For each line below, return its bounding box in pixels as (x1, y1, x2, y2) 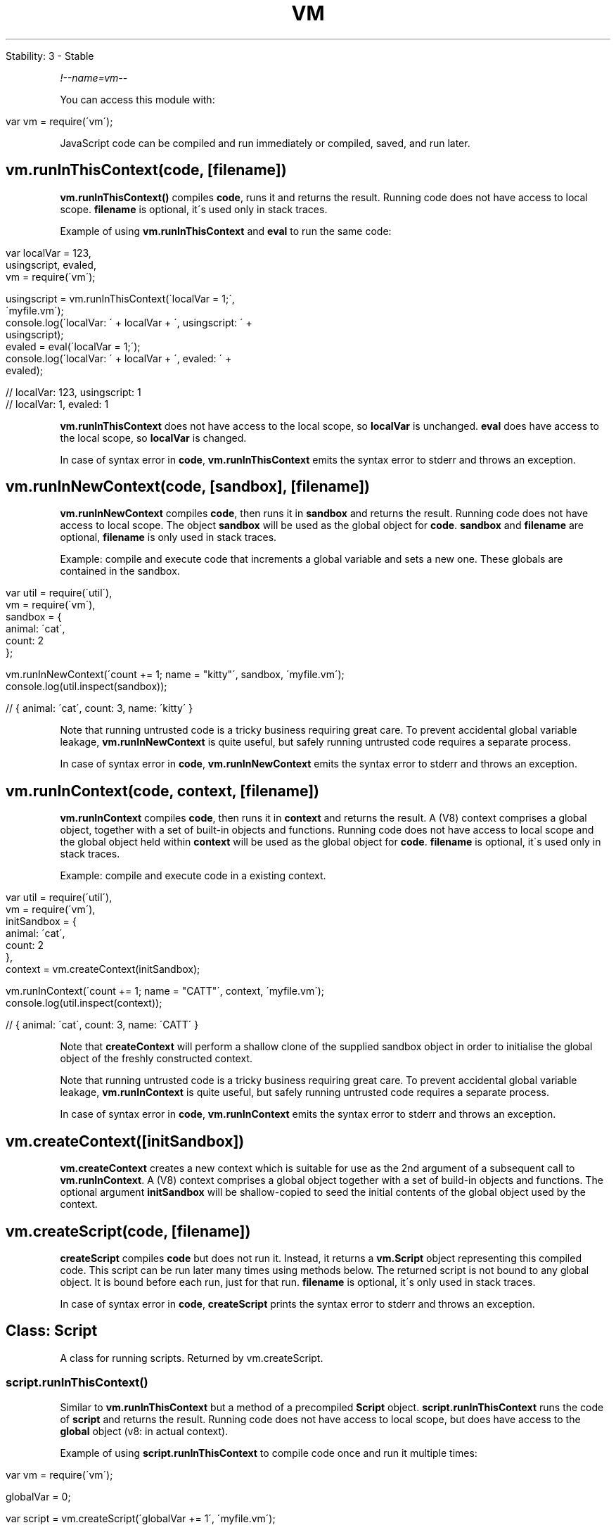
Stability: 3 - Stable (6, 49, 94, 62)
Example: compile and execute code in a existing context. (60, 869, 326, 882)
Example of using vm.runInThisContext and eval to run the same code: (60, 224, 392, 237)
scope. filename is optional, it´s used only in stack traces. (60, 203, 328, 215)
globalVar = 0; (6, 1490, 71, 1503)
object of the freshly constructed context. (60, 1052, 252, 1065)
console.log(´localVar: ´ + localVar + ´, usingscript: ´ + (6, 316, 252, 329)
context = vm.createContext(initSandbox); (6, 963, 200, 976)
